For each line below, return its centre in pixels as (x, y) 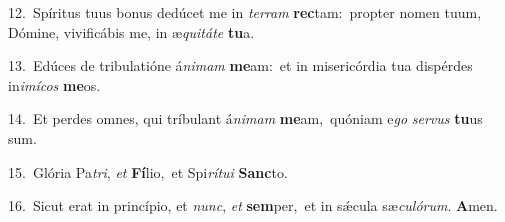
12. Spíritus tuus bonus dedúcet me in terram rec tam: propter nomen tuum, (245, 12)
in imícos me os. (54, 84)
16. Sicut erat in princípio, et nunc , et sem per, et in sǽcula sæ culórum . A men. (253, 205)
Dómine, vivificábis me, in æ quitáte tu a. (131, 31)
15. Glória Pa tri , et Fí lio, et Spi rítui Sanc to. (148, 171)
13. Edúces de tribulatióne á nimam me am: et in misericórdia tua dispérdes (240, 65)
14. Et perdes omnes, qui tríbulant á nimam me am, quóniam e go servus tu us (245, 118)
